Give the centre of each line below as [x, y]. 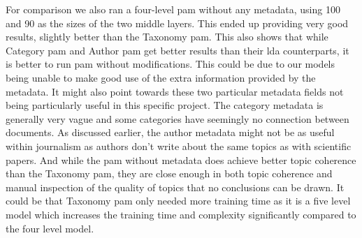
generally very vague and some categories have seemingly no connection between [178, 118]
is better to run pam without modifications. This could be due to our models [171, 64]
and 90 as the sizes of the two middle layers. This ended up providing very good [177, 23]
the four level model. [50, 228]
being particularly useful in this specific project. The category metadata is [165, 105]
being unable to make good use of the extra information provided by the [161, 77]
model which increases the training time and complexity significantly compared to [181, 214]
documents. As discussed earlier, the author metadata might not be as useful [170, 132]
